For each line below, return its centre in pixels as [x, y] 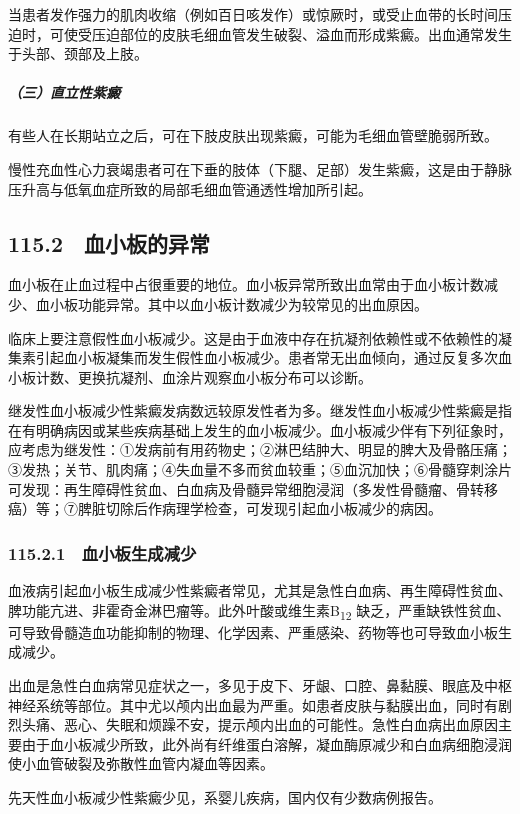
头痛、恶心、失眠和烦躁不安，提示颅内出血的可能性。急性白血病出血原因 [259, 724]
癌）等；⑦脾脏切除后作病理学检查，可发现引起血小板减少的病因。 [225, 508]
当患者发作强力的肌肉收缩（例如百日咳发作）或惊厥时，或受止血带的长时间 [253, 14]
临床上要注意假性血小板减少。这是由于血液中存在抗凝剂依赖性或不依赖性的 [253, 337]
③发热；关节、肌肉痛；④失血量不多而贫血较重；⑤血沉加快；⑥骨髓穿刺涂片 [260, 469]
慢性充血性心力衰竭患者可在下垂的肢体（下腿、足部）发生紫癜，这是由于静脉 [260, 168]
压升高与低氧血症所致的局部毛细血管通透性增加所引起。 [190, 188]
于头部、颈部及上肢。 [78, 53]
